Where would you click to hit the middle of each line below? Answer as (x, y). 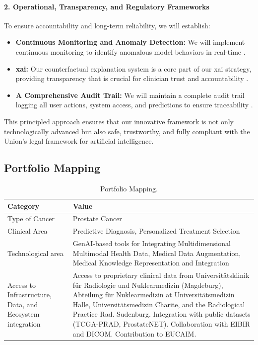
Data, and (23, 304)
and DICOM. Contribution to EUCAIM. (134, 333)
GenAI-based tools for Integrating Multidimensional (152, 243)
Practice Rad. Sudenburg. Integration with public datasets (161, 314)
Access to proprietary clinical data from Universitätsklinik (161, 275)
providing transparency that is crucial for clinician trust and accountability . (132, 78)
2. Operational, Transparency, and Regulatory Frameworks (107, 6)
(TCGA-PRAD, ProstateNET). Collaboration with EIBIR (161, 324)
